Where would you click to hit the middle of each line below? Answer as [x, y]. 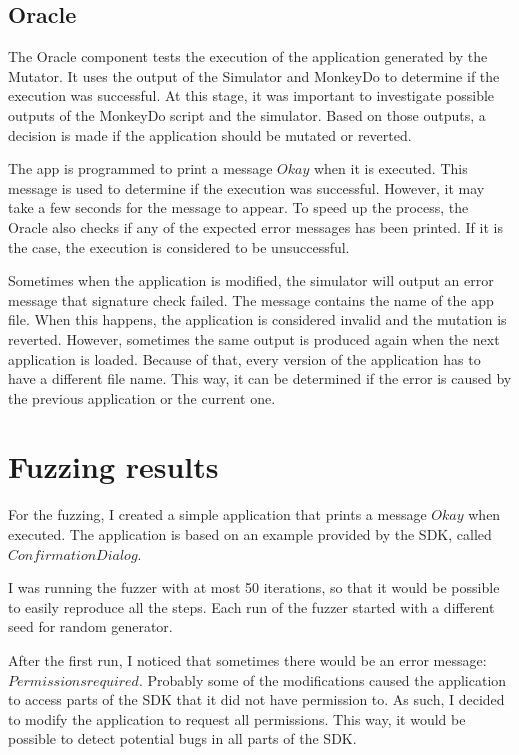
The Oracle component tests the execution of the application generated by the [248, 56]
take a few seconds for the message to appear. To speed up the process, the [238, 207]
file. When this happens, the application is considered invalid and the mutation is [257, 319]
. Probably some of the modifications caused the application [322, 679]
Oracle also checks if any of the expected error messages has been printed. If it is [255, 226]
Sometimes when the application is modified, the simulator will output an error [251, 280]
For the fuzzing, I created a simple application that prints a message [217, 514]
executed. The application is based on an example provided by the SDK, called [250, 534]
